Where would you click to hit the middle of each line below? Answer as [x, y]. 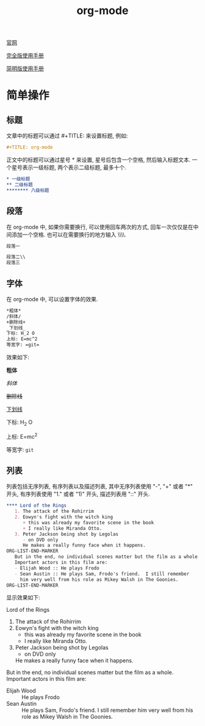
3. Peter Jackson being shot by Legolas [67, 534]
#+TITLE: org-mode [30, 147]
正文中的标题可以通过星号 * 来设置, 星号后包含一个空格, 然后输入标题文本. [99, 160]
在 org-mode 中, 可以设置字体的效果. [52, 299]
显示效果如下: [23, 598]
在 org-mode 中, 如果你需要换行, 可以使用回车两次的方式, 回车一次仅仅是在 [100, 227]
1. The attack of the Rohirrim [54, 512]
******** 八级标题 [28, 190]
